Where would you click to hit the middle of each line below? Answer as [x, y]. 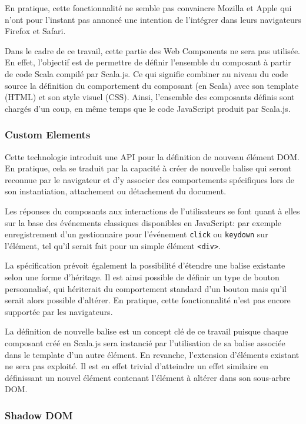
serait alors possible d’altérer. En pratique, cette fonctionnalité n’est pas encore [148, 300]
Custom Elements [48, 135]
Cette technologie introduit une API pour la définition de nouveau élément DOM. [152, 156]
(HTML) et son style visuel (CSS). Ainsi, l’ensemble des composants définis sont [150, 97]
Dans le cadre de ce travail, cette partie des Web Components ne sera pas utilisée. [153, 50]
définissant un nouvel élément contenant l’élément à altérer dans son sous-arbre [148, 377]
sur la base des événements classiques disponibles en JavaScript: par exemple [143, 222]
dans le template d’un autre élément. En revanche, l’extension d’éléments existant [152, 354]
